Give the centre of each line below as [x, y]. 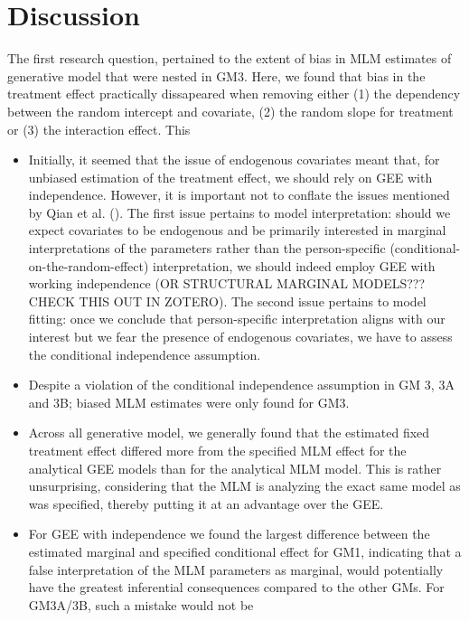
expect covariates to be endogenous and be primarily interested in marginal [237, 230]
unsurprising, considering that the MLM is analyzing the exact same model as [244, 486]
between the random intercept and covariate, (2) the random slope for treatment [230, 111]
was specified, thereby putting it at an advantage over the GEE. [206, 503]
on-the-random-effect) [89, 265]
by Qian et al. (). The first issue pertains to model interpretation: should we [239, 212]
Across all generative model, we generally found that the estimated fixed [229, 433]
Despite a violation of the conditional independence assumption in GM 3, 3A [241, 385]
